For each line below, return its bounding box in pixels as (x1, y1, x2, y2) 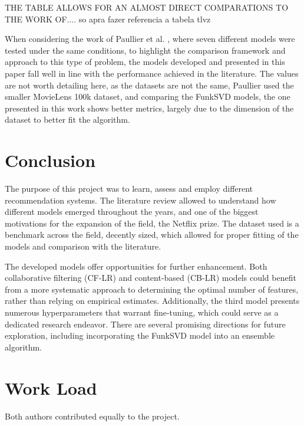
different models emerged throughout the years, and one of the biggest (5, 205, 259, 218)
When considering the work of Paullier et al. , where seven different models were (5, 32, 295, 45)
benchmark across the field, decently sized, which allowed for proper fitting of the (5, 228, 299, 241)
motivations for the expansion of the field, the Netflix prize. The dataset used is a (5, 217, 299, 229)
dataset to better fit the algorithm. (5, 113, 130, 126)
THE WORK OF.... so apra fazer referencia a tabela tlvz (5, 12, 211, 25)
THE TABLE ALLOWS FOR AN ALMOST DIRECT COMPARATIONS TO (5, 1, 289, 13)
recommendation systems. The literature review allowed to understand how (5, 194, 276, 206)
